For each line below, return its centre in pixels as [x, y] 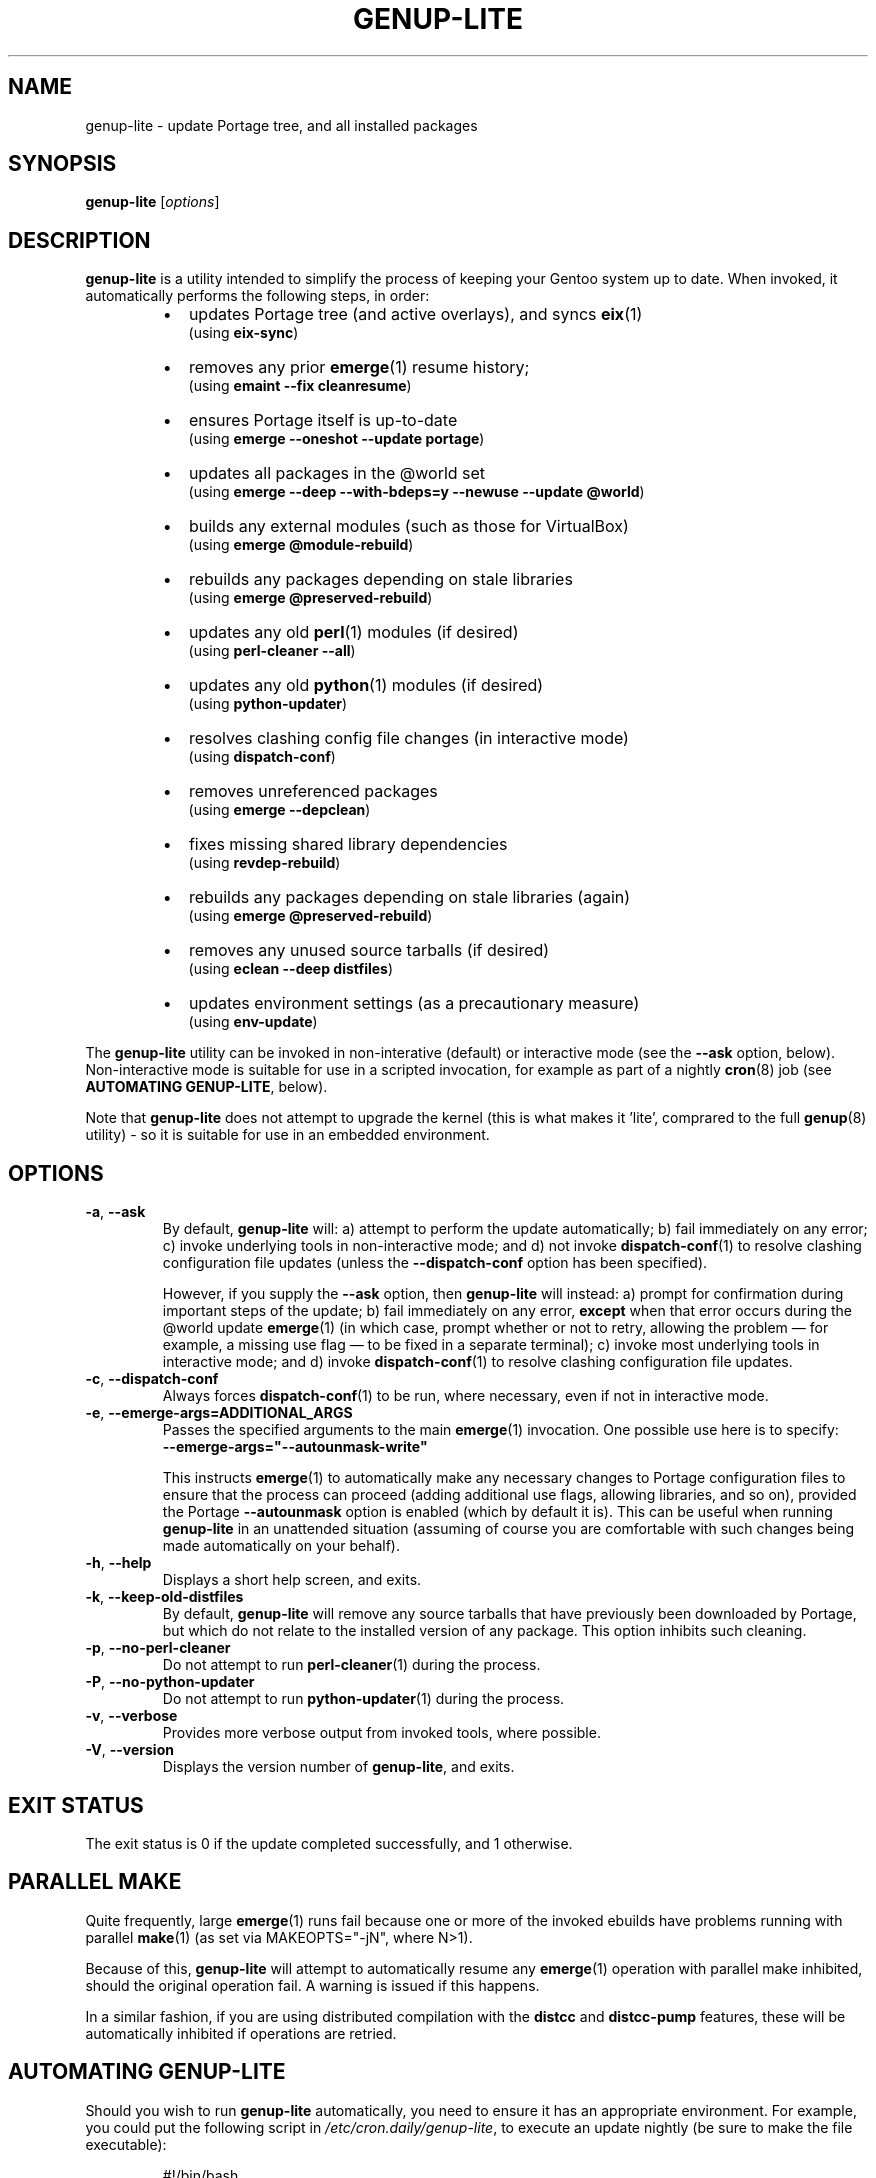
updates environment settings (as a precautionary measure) [414, 1003]
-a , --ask [115, 1212]
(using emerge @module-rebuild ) [301, 545]
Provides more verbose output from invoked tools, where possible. [381, 1733]
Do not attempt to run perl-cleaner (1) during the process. [351, 1665]
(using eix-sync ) [243, 333]
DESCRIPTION [79, 240]
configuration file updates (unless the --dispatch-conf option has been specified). [435, 1263]
